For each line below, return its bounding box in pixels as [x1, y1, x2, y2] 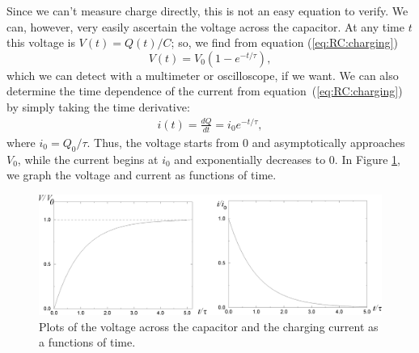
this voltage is [6, 34, 75, 51]
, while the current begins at [17, 150, 159, 167]
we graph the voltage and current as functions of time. [6, 166, 277, 183]
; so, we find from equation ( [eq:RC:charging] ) [171, 34, 398, 51]
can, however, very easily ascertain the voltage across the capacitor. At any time [6, 18, 404, 35]
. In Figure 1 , [334, 150, 400, 167]
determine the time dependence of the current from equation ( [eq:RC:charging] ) [6, 82, 403, 99]
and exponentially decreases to [174, 150, 326, 167]
